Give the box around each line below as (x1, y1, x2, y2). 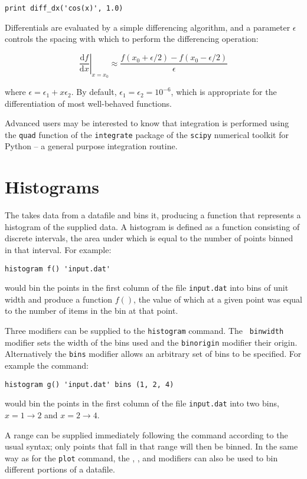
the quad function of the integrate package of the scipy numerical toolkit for (5, 128, 289, 140)
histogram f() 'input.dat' (5, 264, 110, 273)
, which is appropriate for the (171, 86, 277, 98)
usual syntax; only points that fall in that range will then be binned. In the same (5, 440, 298, 452)
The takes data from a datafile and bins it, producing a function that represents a (5, 209, 301, 221)
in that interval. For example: (5, 243, 112, 255)
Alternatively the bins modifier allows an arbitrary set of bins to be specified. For (5, 347, 302, 360)
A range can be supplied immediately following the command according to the (5, 428, 288, 441)
